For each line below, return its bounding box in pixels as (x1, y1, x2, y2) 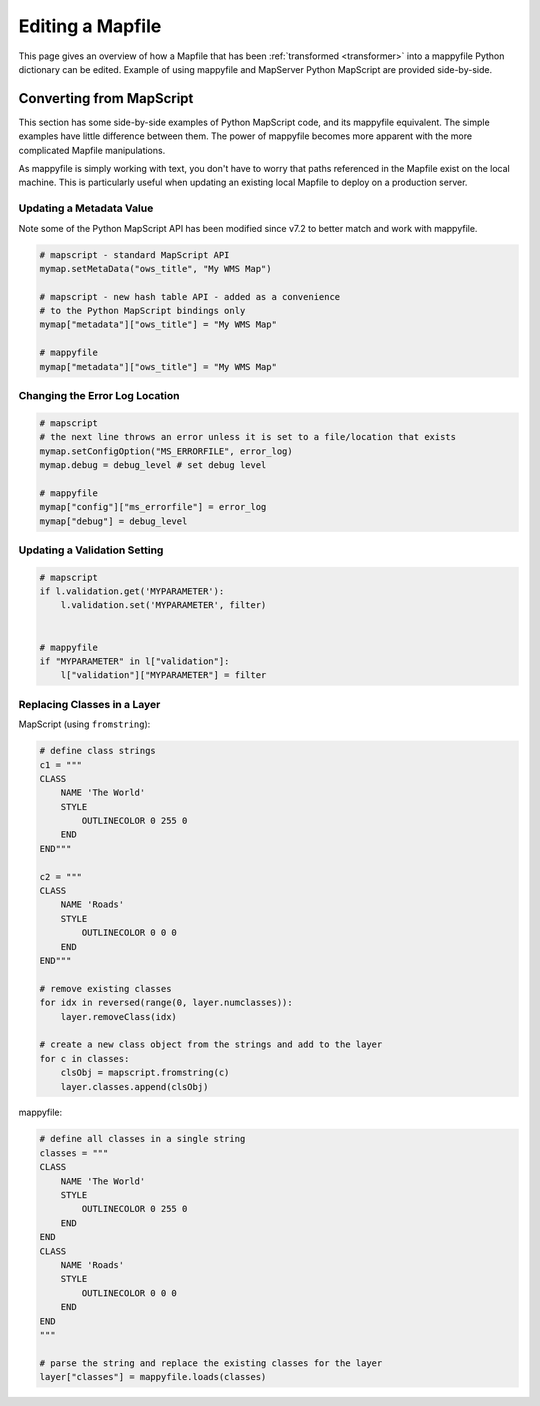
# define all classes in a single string (39, 1133, 246, 1145)
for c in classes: (39, 1053, 130, 1064)
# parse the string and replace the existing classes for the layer (39, 1357, 383, 1369)
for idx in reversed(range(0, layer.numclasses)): (39, 997, 294, 1009)
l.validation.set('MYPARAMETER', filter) (60, 600, 267, 611)
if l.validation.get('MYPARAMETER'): (39, 586, 225, 597)
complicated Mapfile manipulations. (18, 144, 166, 156)
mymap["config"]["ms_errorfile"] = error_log (39, 501, 267, 513)
